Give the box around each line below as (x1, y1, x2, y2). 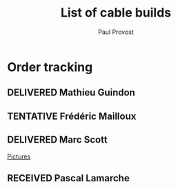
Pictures (7, 152, 31, 161)
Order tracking (7, 59, 93, 75)
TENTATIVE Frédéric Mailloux (7, 110, 137, 122)
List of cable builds (60, 5, 172, 21)
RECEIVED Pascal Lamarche (7, 172, 130, 184)
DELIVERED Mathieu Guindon (7, 87, 136, 98)
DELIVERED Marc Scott (7, 134, 108, 146)
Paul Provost (97, 28, 135, 36)
